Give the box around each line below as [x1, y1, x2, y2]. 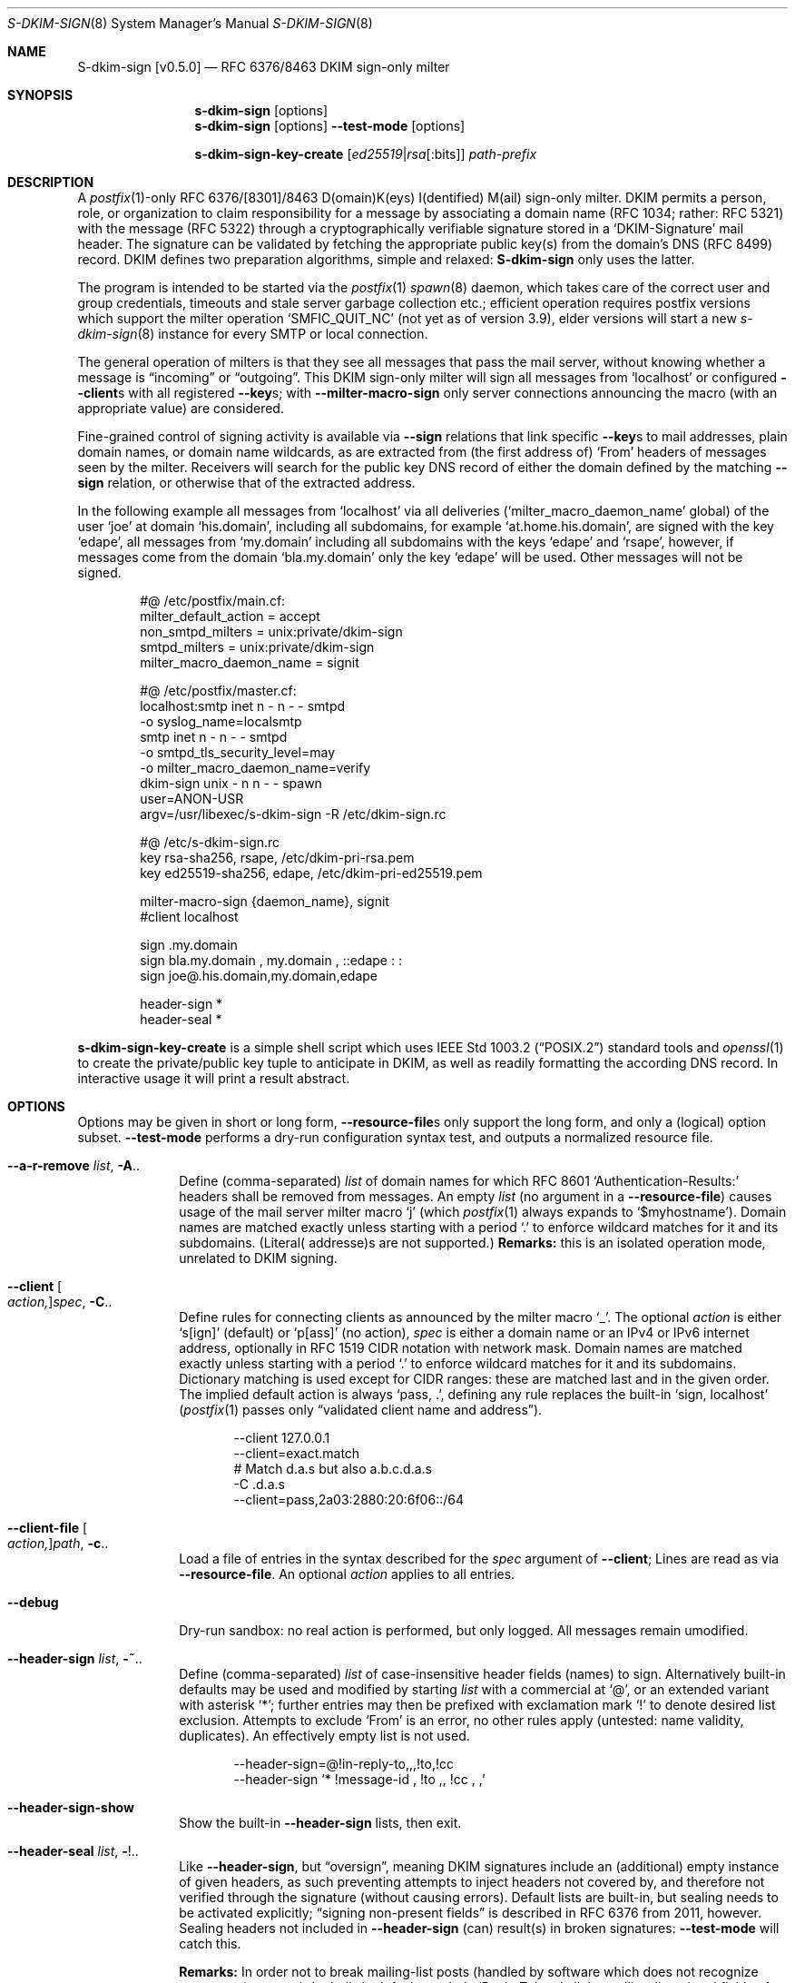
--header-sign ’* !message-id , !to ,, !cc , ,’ [233, 1771, 486, 1787]
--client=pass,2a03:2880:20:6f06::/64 [233, 1492, 464, 1507]
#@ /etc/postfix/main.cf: [140, 593, 286, 608]
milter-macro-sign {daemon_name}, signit [140, 893, 389, 909]
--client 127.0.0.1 [233, 1430, 330, 1445]
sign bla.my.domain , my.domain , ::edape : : [140, 952, 402, 968]
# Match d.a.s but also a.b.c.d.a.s [233, 1461, 432, 1476]
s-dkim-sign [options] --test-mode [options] [194, 118, 466, 133]
